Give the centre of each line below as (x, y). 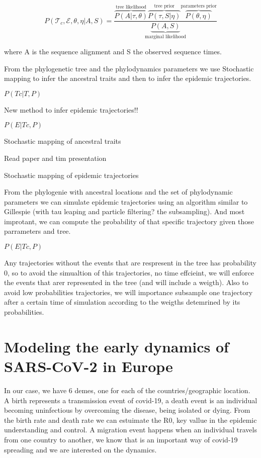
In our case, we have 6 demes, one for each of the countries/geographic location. (127, 390)
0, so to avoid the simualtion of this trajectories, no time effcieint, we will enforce (129, 272)
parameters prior (199, 6)
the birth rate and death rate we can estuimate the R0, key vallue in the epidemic (130, 420)
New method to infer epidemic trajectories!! (71, 109)
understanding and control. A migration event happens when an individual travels (130, 430)
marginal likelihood (166, 37)
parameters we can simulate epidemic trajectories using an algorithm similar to (126, 201)
